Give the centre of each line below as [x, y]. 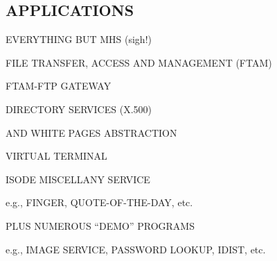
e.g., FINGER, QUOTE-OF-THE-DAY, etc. [99, 202]
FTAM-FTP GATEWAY [59, 86]
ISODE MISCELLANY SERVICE [78, 179]
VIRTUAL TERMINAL [56, 156]
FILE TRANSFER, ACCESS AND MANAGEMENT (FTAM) [139, 62]
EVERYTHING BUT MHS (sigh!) [79, 39]
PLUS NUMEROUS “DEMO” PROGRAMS [100, 225]
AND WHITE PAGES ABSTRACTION [91, 132]
